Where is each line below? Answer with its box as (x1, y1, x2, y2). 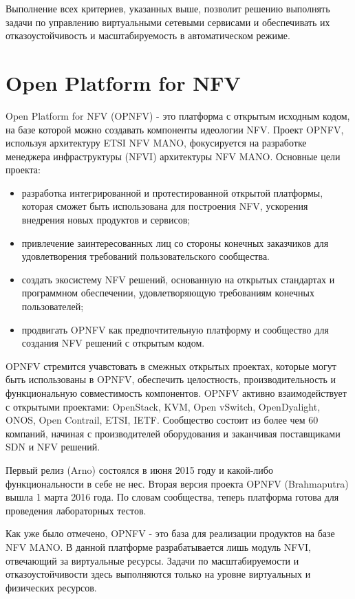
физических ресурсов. (6, 580, 97, 594)
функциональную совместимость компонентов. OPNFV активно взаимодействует (6, 386, 347, 400)
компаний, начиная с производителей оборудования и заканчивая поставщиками (6, 426, 341, 440)
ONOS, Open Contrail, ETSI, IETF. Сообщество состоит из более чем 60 (6, 413, 319, 427)
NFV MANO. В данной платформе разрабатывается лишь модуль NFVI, (6, 539, 311, 554)
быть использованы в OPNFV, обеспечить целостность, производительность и (6, 372, 336, 386)
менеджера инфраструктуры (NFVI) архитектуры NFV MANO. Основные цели (6, 149, 341, 163)
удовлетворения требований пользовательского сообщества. (21, 249, 270, 263)
